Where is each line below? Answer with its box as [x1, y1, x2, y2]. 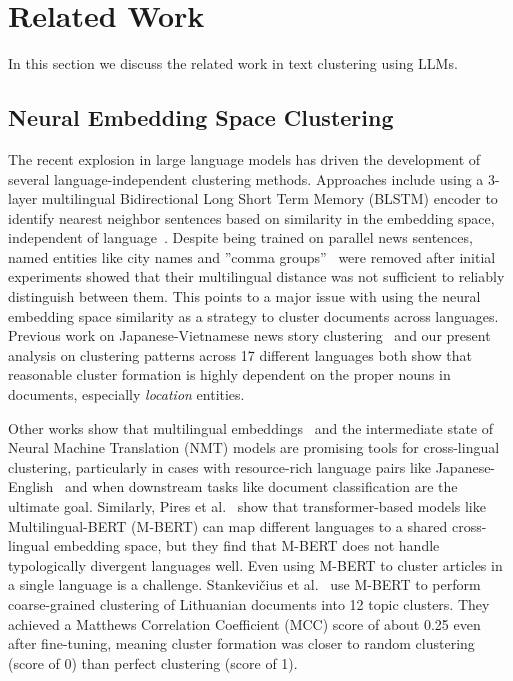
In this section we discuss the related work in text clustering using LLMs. [8, 53, 458, 74]
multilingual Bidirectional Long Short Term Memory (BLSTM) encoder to [41, 188, 498, 209]
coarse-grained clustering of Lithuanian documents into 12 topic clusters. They [8, 593, 490, 614]
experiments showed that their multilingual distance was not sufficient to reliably [8, 266, 505, 287]
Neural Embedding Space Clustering [8, 102, 394, 133]
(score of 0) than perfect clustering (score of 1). [8, 652, 298, 673]
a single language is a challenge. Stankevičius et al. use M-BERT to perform [8, 574, 481, 595]
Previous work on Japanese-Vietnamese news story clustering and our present [8, 325, 491, 346]
